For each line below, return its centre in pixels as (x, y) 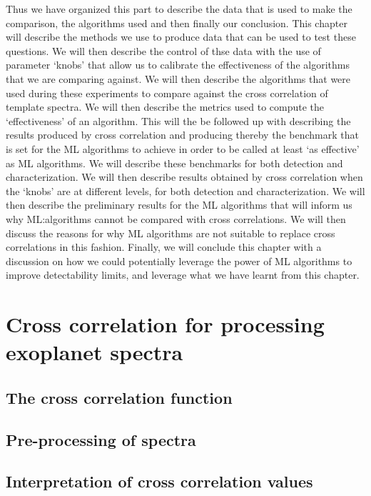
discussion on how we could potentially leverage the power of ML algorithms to (179, 261)
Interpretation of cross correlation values (159, 481)
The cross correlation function (119, 397)
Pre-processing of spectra (101, 439)
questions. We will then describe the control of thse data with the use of (163, 50)
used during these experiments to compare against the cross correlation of (167, 93)
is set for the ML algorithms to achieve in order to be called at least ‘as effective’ (183, 148)
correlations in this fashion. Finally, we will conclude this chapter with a (164, 247)
